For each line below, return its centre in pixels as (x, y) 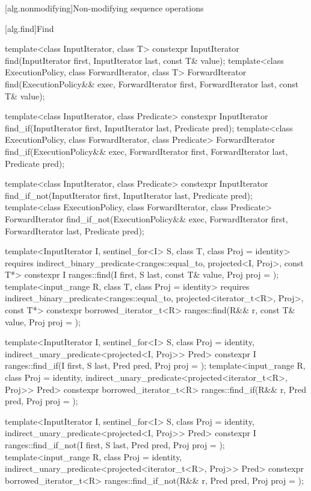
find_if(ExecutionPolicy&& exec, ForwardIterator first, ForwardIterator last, (146, 151)
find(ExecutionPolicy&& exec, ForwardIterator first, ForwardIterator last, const (152, 83)
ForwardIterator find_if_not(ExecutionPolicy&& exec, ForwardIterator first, (146, 218)
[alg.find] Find (29, 28)
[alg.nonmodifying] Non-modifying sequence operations (104, 8)
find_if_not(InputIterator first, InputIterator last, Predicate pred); (129, 195)
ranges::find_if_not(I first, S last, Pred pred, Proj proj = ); (115, 445)
